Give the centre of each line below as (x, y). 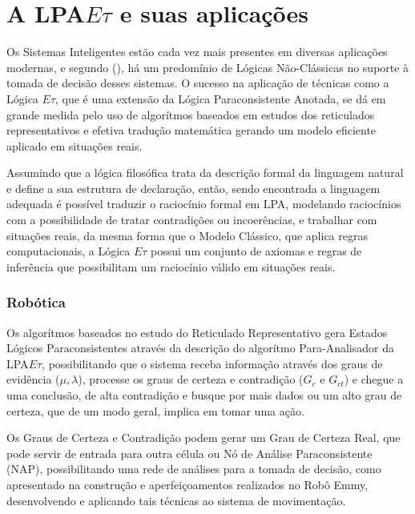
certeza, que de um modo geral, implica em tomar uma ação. (155, 410)
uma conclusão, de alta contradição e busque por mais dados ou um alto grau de (204, 395)
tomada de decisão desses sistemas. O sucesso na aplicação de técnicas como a (198, 83)
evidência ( (33, 379)
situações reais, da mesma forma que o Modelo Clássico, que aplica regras (187, 235)
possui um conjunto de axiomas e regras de (256, 251)
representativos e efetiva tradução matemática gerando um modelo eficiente (191, 130)
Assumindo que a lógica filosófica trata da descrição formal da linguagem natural (205, 173)
